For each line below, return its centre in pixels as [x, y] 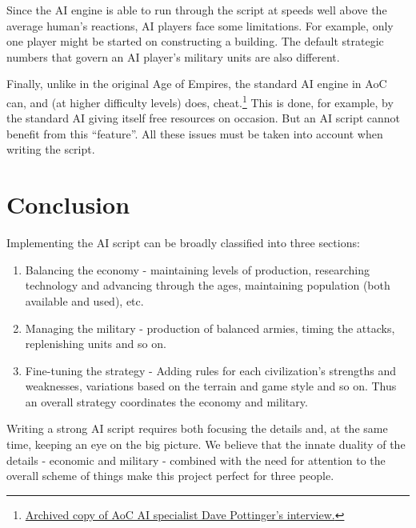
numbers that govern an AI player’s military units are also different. [173, 56]
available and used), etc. [84, 300]
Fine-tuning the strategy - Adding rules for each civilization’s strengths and [210, 370]
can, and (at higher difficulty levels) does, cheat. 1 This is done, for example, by [200, 101]
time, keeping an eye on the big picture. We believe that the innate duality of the [206, 444]
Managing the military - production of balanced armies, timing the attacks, [210, 328]
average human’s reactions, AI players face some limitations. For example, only [200, 25]
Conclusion [68, 204]
